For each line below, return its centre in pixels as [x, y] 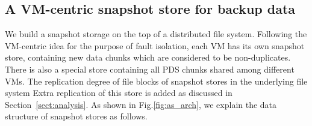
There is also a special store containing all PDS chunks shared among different [150, 69]
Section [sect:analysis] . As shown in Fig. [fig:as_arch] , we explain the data [141, 104]
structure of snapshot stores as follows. [76, 116]
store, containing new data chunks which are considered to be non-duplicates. [148, 57]
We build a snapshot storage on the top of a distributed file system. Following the [156, 34]
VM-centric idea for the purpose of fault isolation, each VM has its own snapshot [155, 45]
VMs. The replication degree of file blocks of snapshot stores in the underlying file [156, 81]
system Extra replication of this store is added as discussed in [119, 93]
